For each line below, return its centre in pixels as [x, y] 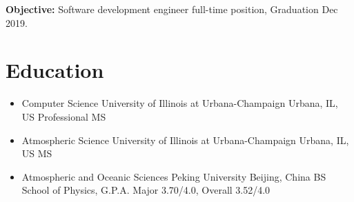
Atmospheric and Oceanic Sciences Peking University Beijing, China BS [174, 176]
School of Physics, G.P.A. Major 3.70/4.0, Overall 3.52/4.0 [146, 190]
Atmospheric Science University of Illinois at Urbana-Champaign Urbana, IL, [185, 140]
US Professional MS [64, 116]
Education [55, 70]
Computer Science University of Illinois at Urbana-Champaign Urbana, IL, [180, 103]
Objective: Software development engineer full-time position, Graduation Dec [172, 9]
